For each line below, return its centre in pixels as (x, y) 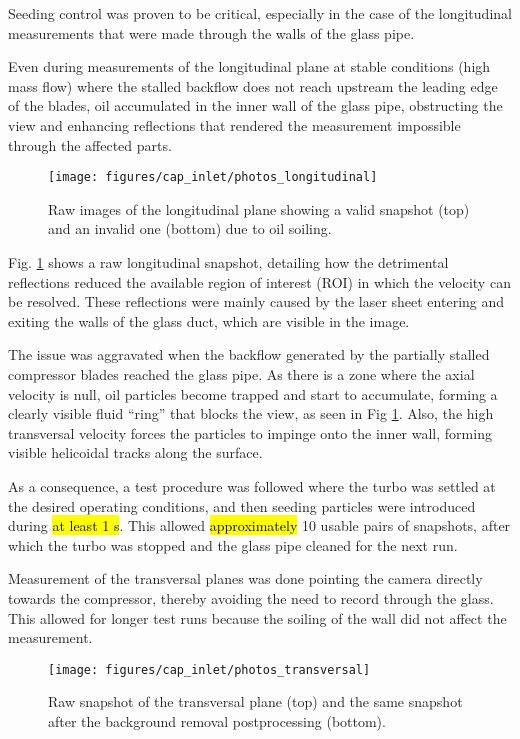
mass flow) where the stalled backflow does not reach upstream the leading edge (253, 85)
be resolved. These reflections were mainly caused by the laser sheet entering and (256, 301)
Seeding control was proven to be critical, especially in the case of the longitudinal (260, 13)
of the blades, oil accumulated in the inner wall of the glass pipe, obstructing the (255, 105)
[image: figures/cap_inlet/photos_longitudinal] (213, 177)
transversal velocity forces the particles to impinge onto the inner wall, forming (250, 432)
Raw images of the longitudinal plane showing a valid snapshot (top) (259, 208)
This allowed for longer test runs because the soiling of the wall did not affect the (257, 617)
